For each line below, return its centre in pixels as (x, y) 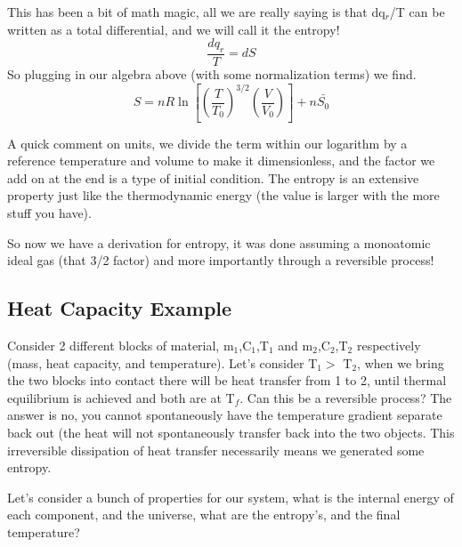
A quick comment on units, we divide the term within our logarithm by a (207, 143)
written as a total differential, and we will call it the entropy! (174, 29)
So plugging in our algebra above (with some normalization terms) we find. (212, 74)
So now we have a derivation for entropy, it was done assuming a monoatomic (219, 242)
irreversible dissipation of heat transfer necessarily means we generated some (216, 450)
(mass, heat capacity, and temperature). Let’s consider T (162, 362)
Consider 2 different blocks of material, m (121, 345)
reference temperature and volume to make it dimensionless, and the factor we (221, 161)
